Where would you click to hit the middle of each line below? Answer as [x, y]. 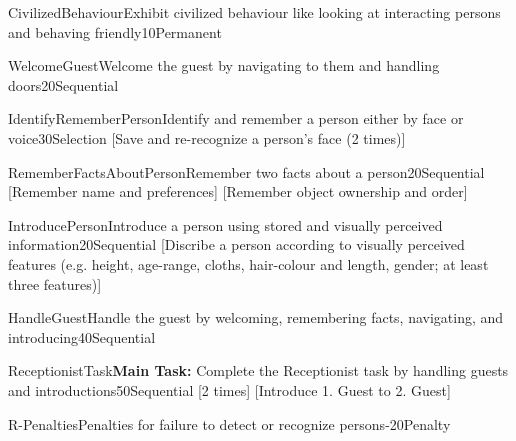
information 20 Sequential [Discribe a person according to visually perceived [236, 244]
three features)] [55, 283]
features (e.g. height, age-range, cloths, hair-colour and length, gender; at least [248, 263]
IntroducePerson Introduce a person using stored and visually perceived [225, 224]
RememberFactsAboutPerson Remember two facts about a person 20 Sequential [246, 171]
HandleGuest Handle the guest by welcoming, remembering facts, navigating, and [256, 317]
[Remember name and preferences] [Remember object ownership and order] [238, 191]
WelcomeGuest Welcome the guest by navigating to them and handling [224, 65]
